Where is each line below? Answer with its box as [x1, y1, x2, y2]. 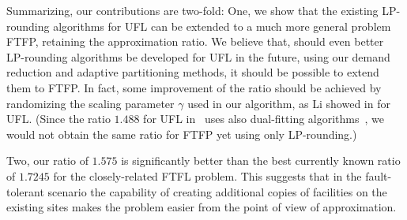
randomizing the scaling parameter [6, 95, 175, 111]
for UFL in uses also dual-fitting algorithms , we [143, 110, 385, 127]
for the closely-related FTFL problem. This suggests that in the [53, 167, 362, 184]
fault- [365, 167, 392, 184]
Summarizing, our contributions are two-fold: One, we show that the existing [6, 2, 379, 18]
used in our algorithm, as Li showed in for [187, 95, 390, 111]
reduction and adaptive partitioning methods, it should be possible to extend [6, 64, 379, 80]
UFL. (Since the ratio [6, 110, 111, 127]
